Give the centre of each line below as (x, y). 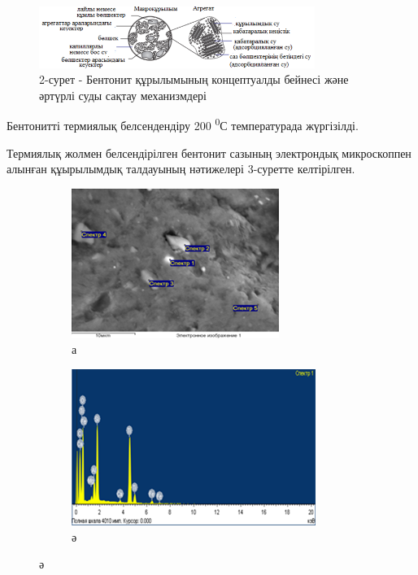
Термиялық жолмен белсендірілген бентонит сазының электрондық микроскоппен (209, 152)
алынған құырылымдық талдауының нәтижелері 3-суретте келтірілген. (181, 169)
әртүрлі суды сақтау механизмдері (123, 95)
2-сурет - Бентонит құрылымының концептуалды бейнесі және (194, 79)
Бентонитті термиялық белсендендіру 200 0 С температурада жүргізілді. (183, 124)
